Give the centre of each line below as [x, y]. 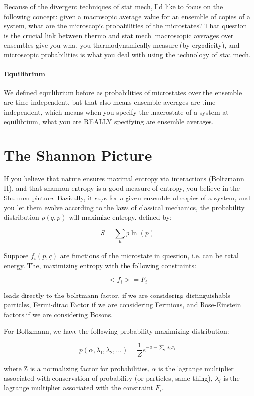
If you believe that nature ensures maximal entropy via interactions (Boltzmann [124, 178]
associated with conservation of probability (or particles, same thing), [108, 378]
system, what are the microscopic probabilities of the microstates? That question [126, 26]
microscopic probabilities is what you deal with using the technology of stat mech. [127, 54]
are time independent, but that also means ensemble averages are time [110, 102]
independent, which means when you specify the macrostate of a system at [116, 111]
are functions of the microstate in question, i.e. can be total [149, 256]
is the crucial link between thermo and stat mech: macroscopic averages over [119, 35]
